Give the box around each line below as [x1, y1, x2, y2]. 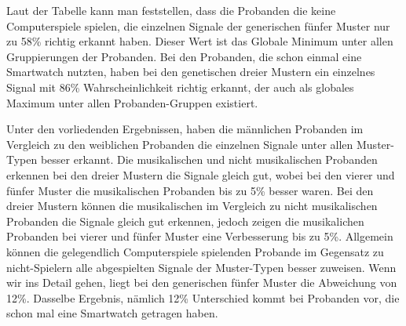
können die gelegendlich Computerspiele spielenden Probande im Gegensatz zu [6, 243, 384, 259]
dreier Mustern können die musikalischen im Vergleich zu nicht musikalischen [6, 197, 378, 214]
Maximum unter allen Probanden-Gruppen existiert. [6, 94, 258, 110]
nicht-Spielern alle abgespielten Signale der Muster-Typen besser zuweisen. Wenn [6, 259, 397, 275]
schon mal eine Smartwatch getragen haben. [6, 305, 218, 321]
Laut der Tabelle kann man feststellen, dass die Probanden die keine [6, 2, 336, 18]
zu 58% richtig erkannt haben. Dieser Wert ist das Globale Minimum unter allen [6, 33, 393, 49]
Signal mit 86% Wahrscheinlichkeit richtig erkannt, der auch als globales [6, 78, 354, 95]
